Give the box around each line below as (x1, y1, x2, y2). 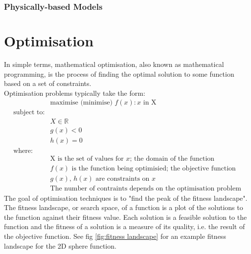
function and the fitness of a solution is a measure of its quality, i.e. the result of (4, 221, 245, 232)
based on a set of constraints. (4, 78, 91, 88)
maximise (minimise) (50, 99, 113, 106)
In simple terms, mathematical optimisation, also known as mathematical (4, 59, 224, 69)
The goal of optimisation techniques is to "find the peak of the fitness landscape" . (4, 192, 248, 203)
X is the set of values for (50, 155, 124, 162)
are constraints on (95, 175, 150, 182)
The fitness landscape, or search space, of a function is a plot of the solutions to (4, 202, 243, 212)
